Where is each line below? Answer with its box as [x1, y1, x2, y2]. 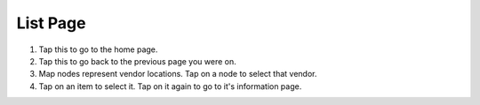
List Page [16, 13, 86, 33]
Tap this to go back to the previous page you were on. [38, 56, 236, 66]
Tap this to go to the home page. [38, 44, 158, 55]
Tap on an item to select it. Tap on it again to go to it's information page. [38, 80, 302, 92]
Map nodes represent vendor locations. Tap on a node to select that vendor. [38, 69, 317, 79]
